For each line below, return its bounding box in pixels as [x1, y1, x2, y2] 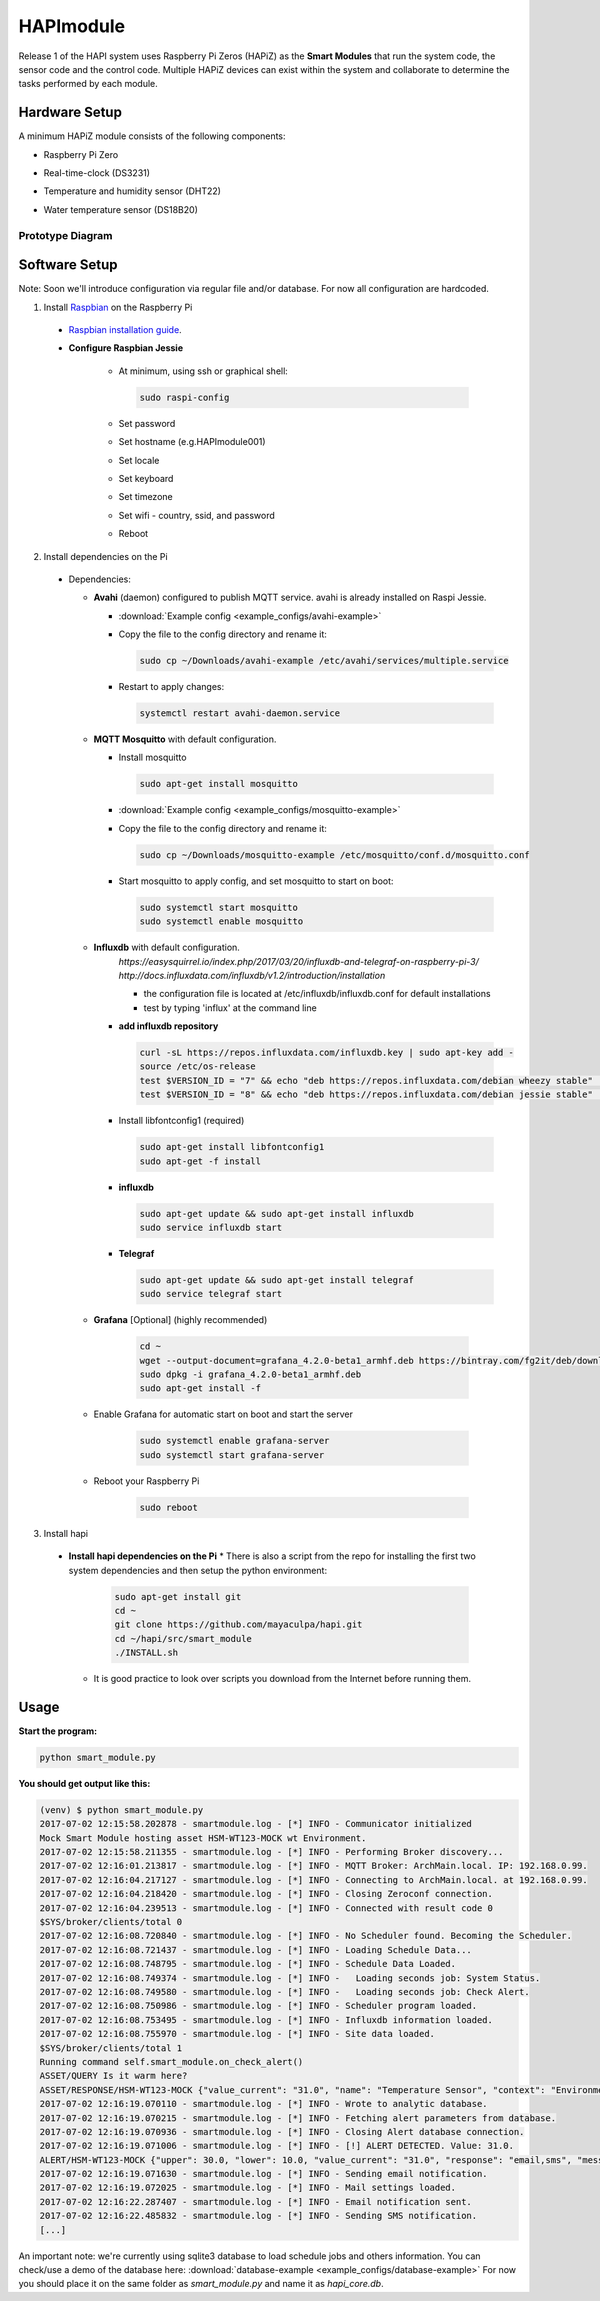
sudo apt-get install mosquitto [139, 778, 299, 790]
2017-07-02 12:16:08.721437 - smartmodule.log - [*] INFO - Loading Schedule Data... [39, 1944, 472, 1955]
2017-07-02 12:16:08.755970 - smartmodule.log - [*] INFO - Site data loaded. [39, 2028, 435, 2040]
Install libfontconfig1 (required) [118, 1115, 245, 1127]
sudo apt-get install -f [139, 1383, 262, 1394]
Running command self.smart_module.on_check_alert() [39, 2056, 304, 2067]
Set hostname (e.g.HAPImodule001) [118, 436, 266, 448]
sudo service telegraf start [139, 1288, 283, 1300]
